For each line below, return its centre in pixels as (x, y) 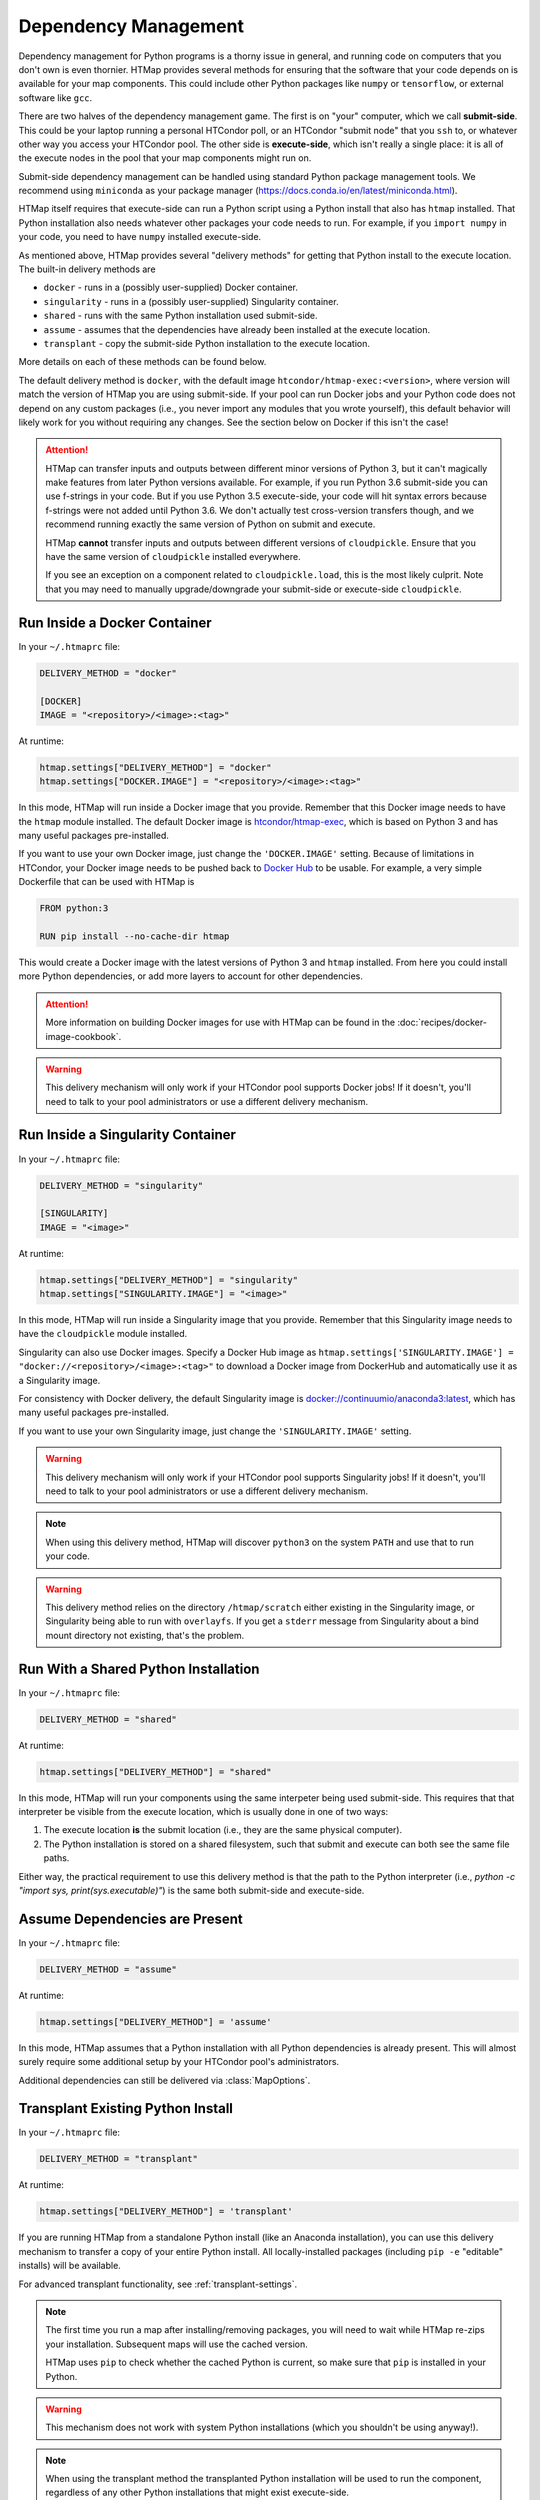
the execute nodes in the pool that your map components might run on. (165, 158)
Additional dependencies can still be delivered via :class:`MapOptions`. (164, 2080)
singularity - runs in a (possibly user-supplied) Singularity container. (191, 301)
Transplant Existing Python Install (126, 2108)
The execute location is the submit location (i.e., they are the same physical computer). (223, 1830)
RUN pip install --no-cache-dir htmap (134, 936)
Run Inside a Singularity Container (127, 1135)
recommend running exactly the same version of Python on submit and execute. (210, 524)
